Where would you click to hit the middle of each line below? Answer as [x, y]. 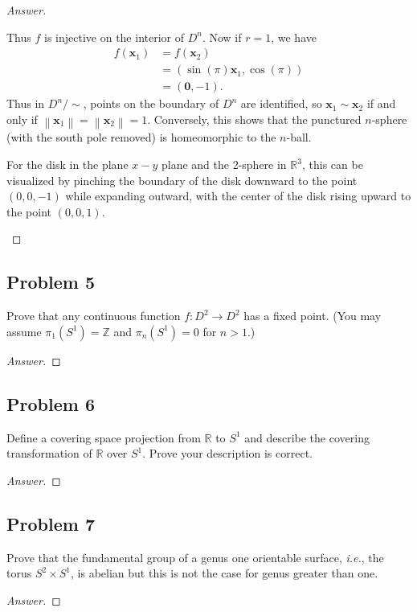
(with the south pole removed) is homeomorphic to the [141, 137]
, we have [294, 37]
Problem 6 [51, 403]
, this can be [332, 164]
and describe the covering [307, 437]
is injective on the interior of [114, 37]
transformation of [49, 453]
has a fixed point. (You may [313, 316]
